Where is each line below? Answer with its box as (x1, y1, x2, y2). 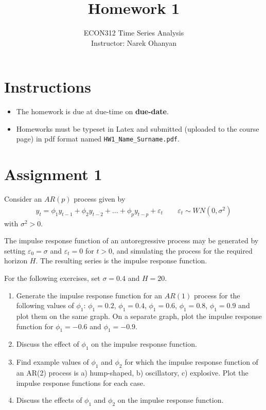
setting (4, 245, 26, 256)
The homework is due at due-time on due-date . (16, 106, 169, 117)
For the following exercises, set (4, 273, 100, 283)
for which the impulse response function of (125, 356, 258, 367)
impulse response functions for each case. (16, 377, 145, 388)
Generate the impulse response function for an (16, 290, 162, 300)
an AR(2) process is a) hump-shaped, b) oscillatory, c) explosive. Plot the (16, 367, 249, 378)
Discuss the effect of (16, 338, 79, 349)
